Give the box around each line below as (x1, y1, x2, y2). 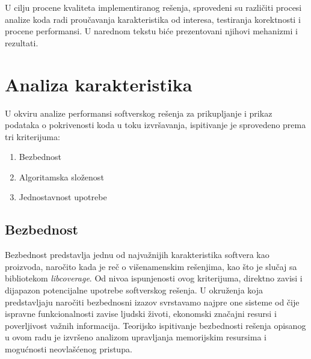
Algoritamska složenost (19, 170, 104, 183)
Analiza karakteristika (5, 72, 192, 96)
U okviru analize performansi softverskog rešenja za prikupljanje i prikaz (5, 106, 273, 119)
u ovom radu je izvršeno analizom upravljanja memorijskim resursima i (5, 331, 266, 343)
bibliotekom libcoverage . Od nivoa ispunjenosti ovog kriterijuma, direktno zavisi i (5, 272, 303, 284)
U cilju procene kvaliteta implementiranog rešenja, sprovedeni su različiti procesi (5, 1, 302, 13)
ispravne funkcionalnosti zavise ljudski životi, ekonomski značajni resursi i (5, 307, 277, 320)
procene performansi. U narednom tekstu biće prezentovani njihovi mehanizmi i (5, 25, 298, 37)
